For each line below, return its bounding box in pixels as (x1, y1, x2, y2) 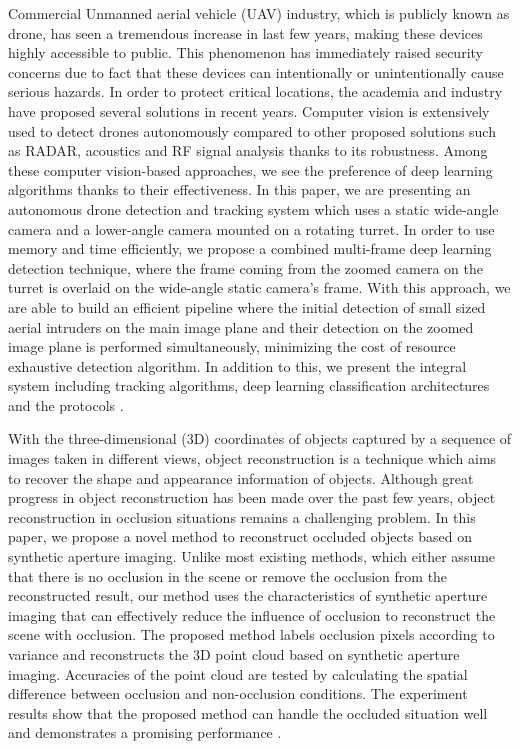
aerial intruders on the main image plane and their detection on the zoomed (8, 316, 474, 337)
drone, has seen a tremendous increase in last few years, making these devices (8, 22, 483, 43)
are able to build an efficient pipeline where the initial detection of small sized (8, 296, 486, 317)
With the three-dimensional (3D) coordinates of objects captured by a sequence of (8, 428, 512, 449)
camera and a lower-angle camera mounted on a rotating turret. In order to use (8, 218, 495, 239)
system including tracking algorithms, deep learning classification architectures (8, 375, 490, 396)
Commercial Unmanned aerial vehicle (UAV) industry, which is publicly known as (8, 3, 510, 23)
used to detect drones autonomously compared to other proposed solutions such (8, 120, 496, 141)
